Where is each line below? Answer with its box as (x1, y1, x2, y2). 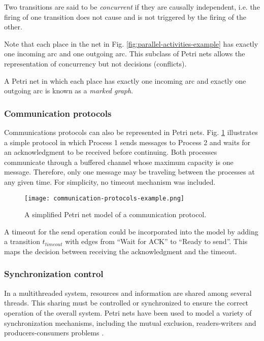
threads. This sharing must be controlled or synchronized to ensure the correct (4, 297, 249, 308)
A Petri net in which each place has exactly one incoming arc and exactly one (4, 75, 246, 86)
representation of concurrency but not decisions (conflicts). (4, 58, 187, 69)
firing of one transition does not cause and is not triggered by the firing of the (4, 11, 246, 22)
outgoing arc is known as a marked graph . (4, 85, 134, 96)
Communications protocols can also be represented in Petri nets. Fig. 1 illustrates (4, 126, 258, 137)
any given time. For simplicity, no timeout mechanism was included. (4, 176, 216, 187)
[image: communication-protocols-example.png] (24, 194, 184, 202)
